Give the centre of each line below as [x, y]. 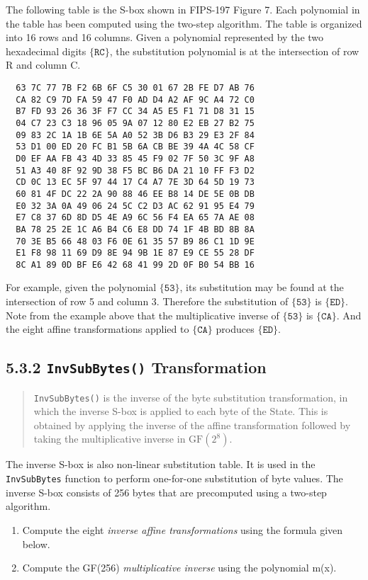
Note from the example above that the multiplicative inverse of [143, 315]
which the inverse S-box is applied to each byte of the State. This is [181, 411]
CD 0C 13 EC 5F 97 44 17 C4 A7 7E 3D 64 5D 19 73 [135, 182]
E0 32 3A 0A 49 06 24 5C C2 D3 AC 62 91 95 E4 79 [135, 206]
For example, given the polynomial [81, 287]
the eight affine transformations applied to [97, 329]
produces [235, 329]
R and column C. [43, 65]
